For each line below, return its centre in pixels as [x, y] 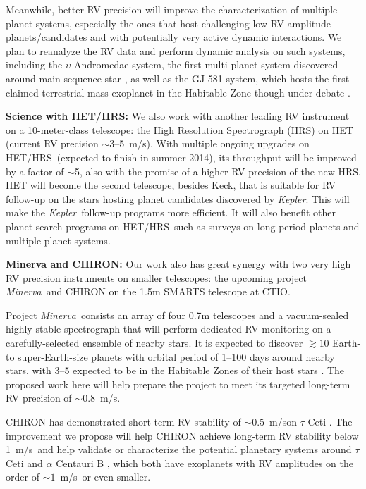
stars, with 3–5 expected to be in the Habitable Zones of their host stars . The [175, 370]
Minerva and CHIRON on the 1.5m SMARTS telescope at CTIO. [148, 291]
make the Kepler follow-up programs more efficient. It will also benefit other [171, 212]
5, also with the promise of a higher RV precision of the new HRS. [218, 171]
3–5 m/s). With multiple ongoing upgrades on [209, 143]
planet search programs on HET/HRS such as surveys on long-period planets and [183, 226]
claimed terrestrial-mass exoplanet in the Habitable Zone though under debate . [178, 92]
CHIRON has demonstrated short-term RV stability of [123, 422]
